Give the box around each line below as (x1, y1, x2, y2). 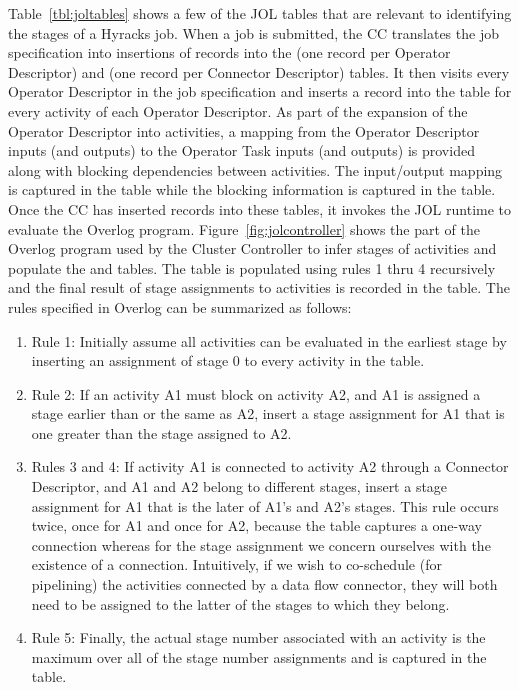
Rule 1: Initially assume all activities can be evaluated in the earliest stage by (31, 330, 507, 351)
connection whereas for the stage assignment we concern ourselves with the (31, 534, 491, 555)
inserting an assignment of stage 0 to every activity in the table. (31, 350, 425, 371)
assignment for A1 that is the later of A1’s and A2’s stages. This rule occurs (31, 495, 499, 516)
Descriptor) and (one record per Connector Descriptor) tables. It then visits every (8, 61, 510, 82)
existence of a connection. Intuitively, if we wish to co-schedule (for (31, 554, 442, 575)
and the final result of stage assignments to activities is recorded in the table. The (8, 277, 510, 298)
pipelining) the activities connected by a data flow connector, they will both (31, 574, 498, 595)
